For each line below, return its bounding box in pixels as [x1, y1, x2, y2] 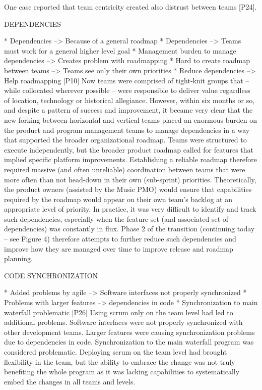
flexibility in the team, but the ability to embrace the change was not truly [4, 356, 235, 367]
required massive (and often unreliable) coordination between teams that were [4, 164, 245, 174]
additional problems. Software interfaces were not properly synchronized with [4, 317, 243, 327]
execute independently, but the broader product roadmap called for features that [4, 144, 254, 155]
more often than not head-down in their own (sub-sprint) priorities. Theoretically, [4, 174, 256, 184]
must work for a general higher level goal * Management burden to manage [4, 45, 236, 56]
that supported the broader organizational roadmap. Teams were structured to [4, 134, 247, 145]
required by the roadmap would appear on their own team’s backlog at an [4, 193, 232, 204]
